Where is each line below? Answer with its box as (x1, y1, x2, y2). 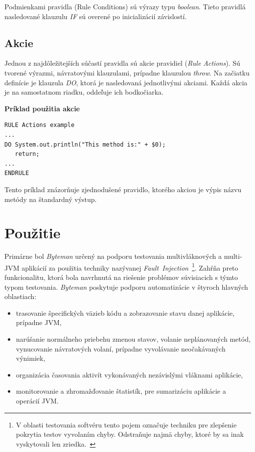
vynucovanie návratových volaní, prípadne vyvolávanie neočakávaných (16, 343, 226, 353)
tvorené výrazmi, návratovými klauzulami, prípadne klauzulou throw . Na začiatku (4, 67, 250, 77)
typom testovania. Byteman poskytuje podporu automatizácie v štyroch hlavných (4, 281, 248, 292)
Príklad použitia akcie (4, 103, 80, 113)
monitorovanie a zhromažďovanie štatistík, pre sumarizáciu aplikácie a (16, 386, 226, 396)
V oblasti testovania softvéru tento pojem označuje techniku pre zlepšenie (16, 419, 237, 429)
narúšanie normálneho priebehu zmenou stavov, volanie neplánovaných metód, (16, 334, 251, 344)
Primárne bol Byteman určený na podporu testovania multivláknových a (4, 251, 222, 261)
